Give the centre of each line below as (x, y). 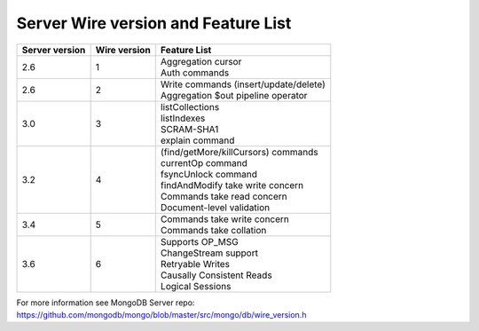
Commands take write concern (225, 219)
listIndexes (183, 118)
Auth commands (195, 73)
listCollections (190, 106)
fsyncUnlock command (208, 174)
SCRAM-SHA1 (189, 129)
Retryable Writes (195, 264)
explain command (197, 140)
